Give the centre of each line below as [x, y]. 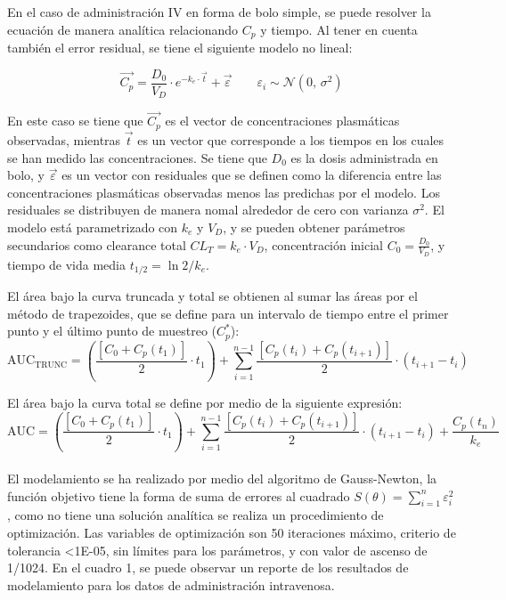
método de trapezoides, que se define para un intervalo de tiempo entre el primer [228, 313]
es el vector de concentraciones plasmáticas [282, 121]
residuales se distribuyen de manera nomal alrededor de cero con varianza [208, 210]
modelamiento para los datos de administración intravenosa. [171, 584]
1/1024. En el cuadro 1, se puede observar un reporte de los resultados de [208, 568]
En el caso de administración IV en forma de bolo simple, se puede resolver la [219, 12]
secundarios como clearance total [97, 244]
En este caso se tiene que [75, 121]
